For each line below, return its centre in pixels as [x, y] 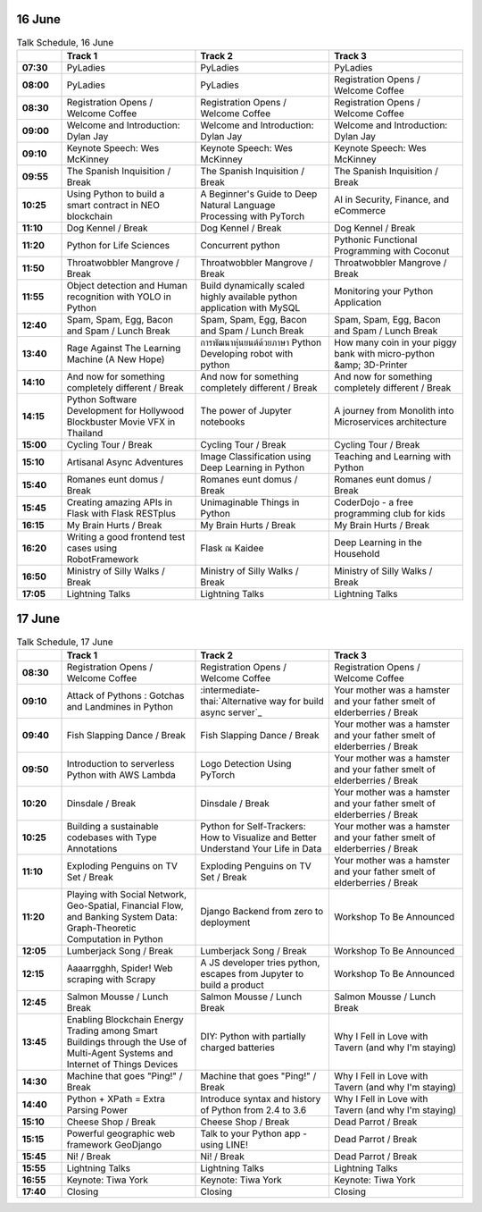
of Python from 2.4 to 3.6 [253, 1110]
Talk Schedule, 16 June [65, 42]
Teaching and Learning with [393, 456]
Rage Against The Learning [124, 348]
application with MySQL [250, 307]
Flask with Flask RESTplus [121, 513]
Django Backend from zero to [262, 911]
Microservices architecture [391, 422]
